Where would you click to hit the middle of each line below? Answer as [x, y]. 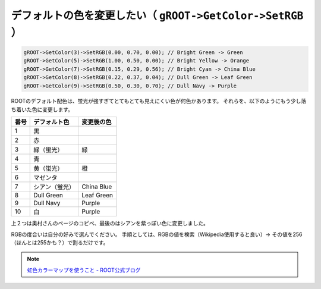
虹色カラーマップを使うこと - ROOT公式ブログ [84, 270]
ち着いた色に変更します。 [42, 109]
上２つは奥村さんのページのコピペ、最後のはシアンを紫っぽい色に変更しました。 [110, 224]
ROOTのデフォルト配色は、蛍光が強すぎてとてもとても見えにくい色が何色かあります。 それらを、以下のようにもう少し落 [159, 101]
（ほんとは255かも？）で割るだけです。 [60, 243]
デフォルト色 [51, 122]
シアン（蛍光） [54, 187]
